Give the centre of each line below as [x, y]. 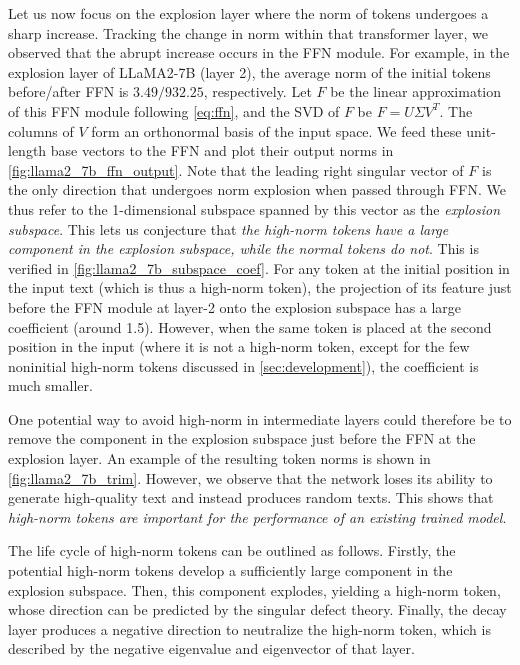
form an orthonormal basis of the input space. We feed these [276, 130]
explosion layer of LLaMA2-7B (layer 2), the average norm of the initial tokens [249, 71]
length [27, 150]
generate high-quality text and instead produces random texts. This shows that [251, 497]
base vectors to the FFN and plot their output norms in [222, 150]
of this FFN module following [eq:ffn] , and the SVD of [174, 110]
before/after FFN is [68, 91]
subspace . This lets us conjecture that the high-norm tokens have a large [228, 228]
